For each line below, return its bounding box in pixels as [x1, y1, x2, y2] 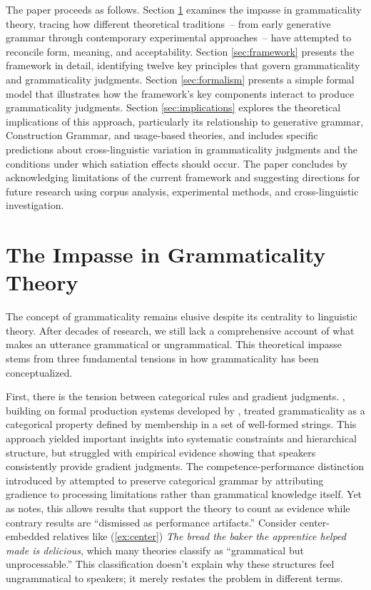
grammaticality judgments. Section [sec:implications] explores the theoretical [6, 100, 341, 115]
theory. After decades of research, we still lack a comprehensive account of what [6, 322, 355, 337]
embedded [6, 529, 50, 544]
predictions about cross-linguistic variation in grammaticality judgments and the [6, 141, 357, 156]
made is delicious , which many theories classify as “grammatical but [6, 542, 304, 557]
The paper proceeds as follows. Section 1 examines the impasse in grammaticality [6, 2, 362, 16]
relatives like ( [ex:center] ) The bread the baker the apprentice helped [53, 529, 347, 544]
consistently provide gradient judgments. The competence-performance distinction [6, 459, 365, 474]
